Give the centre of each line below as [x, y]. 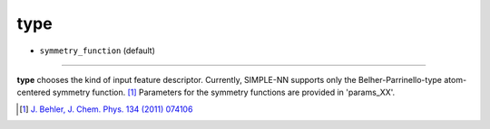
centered [34, 92]
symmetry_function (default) [98, 51]
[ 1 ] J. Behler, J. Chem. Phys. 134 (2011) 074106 [106, 109]
